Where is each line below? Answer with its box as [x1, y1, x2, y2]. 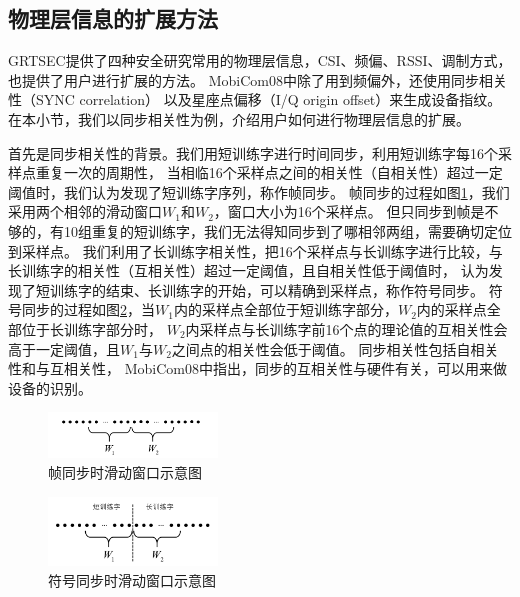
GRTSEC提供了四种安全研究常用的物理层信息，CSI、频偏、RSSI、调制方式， [8, 50, 512, 71]
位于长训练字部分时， [21, 318, 162, 339]
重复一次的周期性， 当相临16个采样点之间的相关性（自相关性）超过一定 [35, 162, 503, 183]
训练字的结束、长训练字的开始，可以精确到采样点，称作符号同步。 [49, 279, 484, 300]
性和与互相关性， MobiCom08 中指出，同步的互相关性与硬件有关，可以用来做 [8, 358, 507, 379]
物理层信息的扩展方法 [8, 3, 218, 34]
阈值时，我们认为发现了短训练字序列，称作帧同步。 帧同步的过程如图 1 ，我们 [8, 181, 510, 202]
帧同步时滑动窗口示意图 [48, 462, 202, 482]
